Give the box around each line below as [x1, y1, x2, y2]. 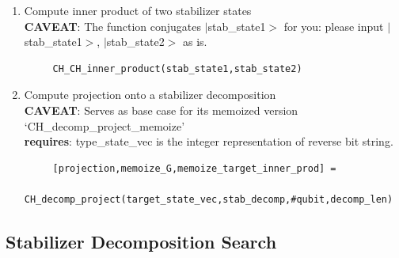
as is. [182, 33, 207, 50]
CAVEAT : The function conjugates [24, 17, 201, 34]
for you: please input [283, 17, 384, 34]
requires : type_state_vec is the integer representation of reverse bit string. [24, 133, 393, 150]
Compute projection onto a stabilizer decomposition [24, 86, 276, 103]
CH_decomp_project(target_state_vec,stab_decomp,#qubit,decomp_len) [24, 193, 393, 205]
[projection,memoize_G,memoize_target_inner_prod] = [52, 162, 336, 174]
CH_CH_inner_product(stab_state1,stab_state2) [52, 63, 302, 74]
